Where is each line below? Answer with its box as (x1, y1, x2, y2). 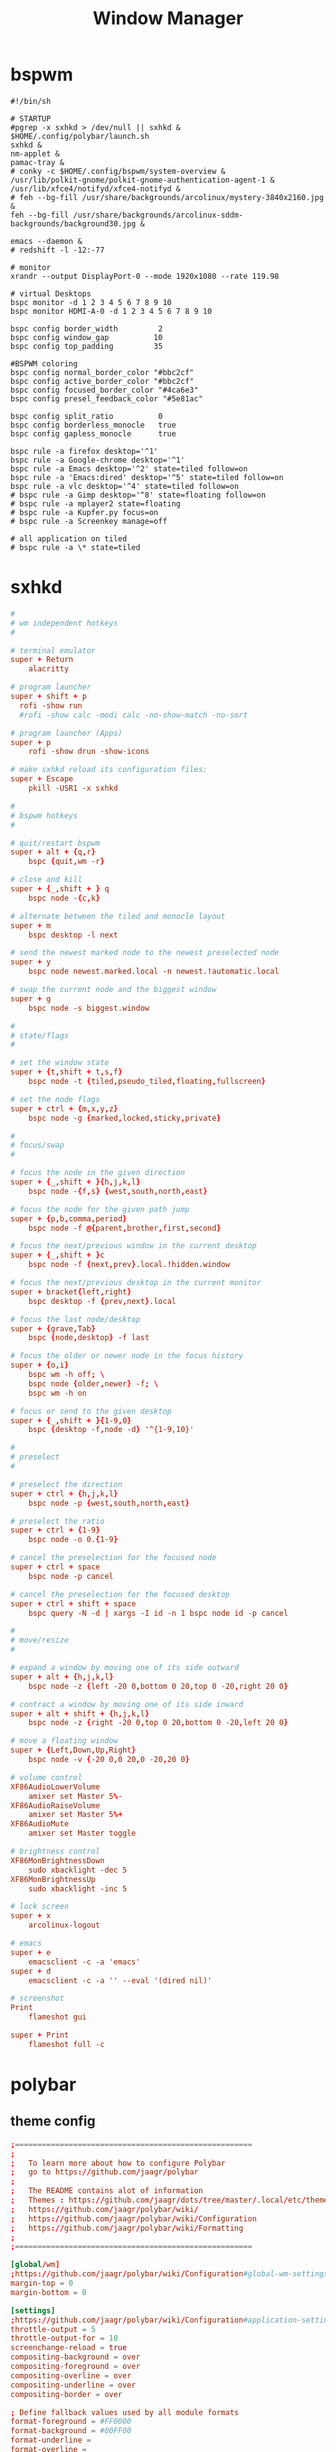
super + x (10, 1911, 52, 1921)
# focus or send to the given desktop (10, 1406, 172, 1416)
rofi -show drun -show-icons (28, 747, 150, 757)
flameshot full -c (28, 2039, 105, 2049)
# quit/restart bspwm (10, 838, 101, 848)
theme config (10, 2113, 96, 2130)
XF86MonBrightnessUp (10, 1874, 97, 1884)
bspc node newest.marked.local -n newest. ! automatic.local (28, 967, 280, 977)
